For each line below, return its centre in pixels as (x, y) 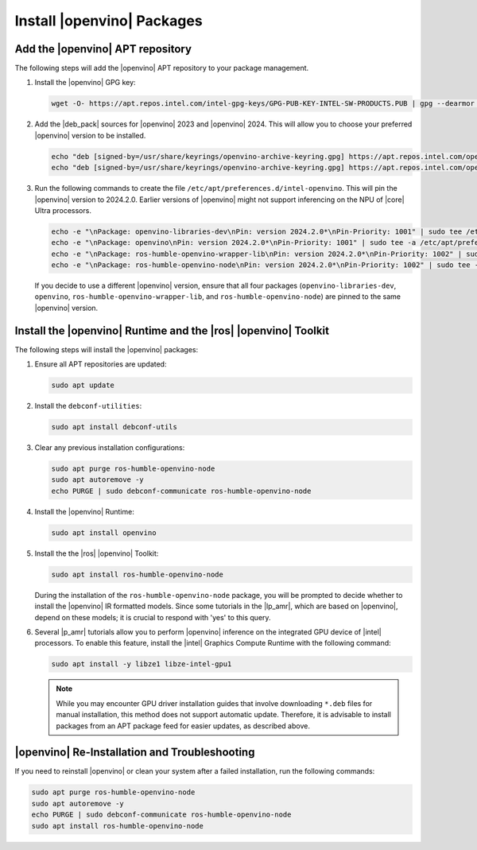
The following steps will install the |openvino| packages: (107, 349)
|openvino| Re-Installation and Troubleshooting (135, 753)
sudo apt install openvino (104, 532)
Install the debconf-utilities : (88, 406)
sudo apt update (83, 385)
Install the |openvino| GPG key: (85, 83)
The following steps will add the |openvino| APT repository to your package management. (162, 68)
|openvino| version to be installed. (90, 135)
